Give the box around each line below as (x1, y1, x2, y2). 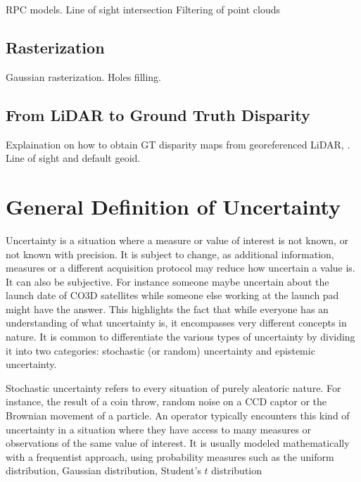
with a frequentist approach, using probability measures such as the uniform (6, 449, 334, 464)
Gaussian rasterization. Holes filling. (6, 69, 162, 84)
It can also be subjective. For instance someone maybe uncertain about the (6, 274, 329, 288)
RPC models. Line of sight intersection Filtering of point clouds (6, 2, 281, 16)
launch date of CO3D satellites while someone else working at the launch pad (6, 288, 339, 303)
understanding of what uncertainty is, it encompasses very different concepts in (6, 315, 347, 330)
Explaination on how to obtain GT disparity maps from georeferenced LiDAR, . (6, 137, 350, 151)
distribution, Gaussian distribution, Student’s (6, 463, 201, 478)
